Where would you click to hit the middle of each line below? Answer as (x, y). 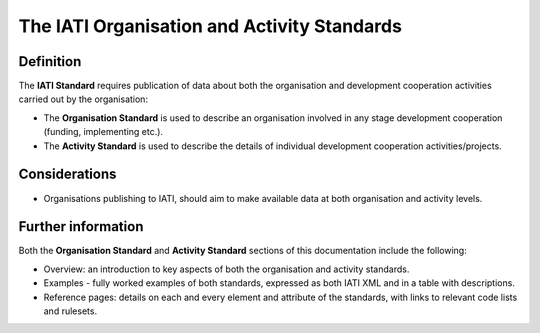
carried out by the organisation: (83, 99)
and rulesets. (70, 311)
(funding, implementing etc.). (103, 132)
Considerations (67, 174)
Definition (50, 61)
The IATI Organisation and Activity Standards (210, 26)
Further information (81, 226)
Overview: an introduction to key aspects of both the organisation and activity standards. (226, 269)
